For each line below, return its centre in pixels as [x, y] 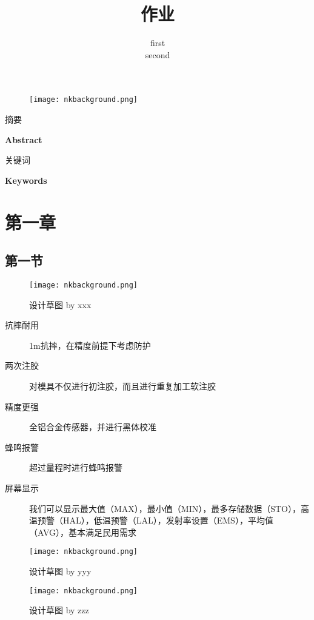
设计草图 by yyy [60, 571]
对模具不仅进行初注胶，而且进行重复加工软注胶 [122, 386]
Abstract [24, 139]
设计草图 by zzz [59, 610]
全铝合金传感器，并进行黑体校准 [93, 427]
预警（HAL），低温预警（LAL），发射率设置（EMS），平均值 [155, 520]
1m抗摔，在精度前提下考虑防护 [90, 345]
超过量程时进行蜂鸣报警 [76, 467]
